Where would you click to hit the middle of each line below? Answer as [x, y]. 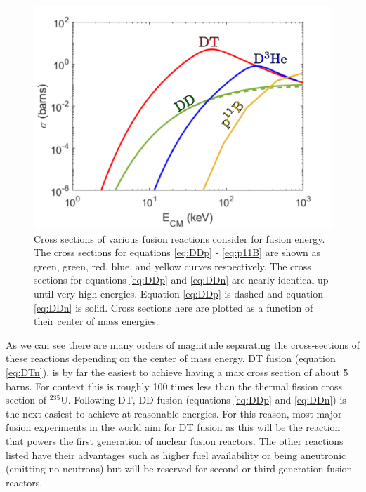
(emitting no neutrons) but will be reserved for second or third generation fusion [179, 468]
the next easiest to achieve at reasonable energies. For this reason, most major [174, 413]
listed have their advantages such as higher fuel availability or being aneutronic [176, 454]
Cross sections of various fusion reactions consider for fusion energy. [179, 238]
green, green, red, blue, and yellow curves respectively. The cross [172, 266]
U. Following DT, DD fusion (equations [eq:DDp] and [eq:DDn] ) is [203, 400]
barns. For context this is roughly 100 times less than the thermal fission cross [174, 386]
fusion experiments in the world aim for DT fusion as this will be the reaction [173, 427]
